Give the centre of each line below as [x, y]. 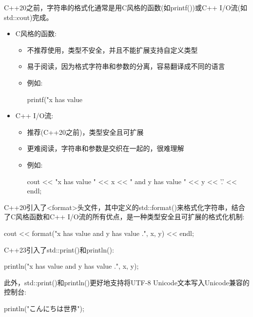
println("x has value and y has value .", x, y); [71, 266]
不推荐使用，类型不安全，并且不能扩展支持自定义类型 [112, 50]
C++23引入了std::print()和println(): [59, 249]
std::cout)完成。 [29, 17]
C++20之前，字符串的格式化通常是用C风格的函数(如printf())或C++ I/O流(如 [126, 7]
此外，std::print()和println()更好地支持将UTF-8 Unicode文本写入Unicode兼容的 [127, 282]
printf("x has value [55, 99]
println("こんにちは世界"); [44, 308]
